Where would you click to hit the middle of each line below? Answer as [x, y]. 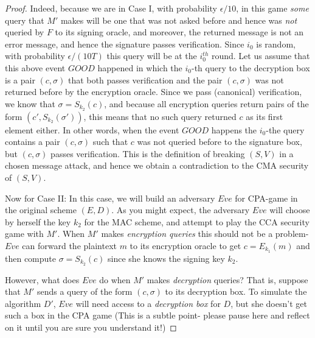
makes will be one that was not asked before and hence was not [179, 20]
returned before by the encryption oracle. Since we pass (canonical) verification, [154, 92]
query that [25, 20]
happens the [234, 129]
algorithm [23, 303]
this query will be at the [152, 56]
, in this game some [272, 8]
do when [115, 279]
